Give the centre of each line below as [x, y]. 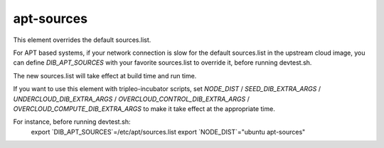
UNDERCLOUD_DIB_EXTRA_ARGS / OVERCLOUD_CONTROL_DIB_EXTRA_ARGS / [132, 99]
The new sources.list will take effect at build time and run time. [105, 75]
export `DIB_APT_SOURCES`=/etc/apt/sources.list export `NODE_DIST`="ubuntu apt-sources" [168, 132]
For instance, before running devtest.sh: [72, 122]
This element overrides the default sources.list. [82, 40]
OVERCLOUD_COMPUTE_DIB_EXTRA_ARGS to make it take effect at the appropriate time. [144, 109]
